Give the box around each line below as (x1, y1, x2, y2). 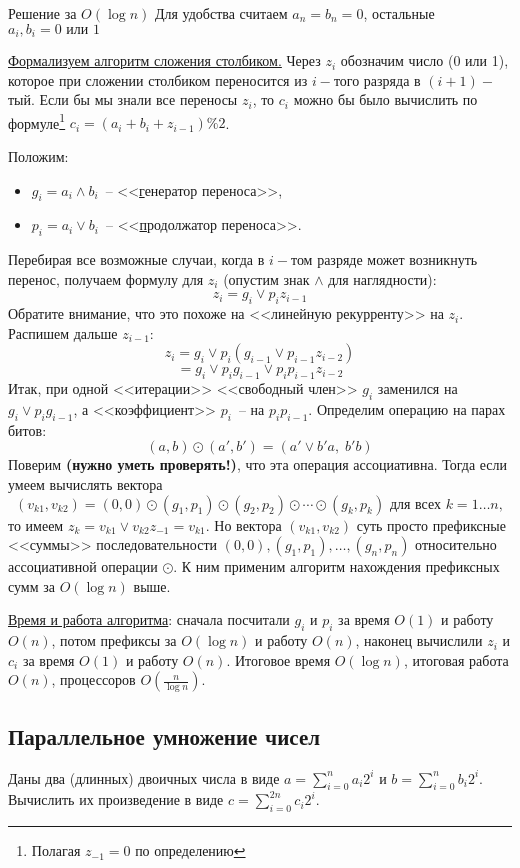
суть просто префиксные (356, 514, 506, 535)
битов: (8, 419, 47, 440)
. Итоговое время (226, 649, 331, 670)
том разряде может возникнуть (290, 249, 478, 270)
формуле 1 (8, 109, 66, 133)
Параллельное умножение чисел (8, 720, 320, 751)
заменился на (377, 378, 458, 399)
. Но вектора (205, 514, 282, 535)
